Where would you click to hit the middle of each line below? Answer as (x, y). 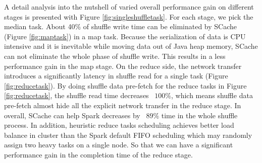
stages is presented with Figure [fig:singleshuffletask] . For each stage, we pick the (129, 16)
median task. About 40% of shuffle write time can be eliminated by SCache (120, 26)
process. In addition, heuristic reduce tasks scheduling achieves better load (119, 125)
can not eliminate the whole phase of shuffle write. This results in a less (115, 56)
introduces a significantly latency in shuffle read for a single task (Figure (116, 76)
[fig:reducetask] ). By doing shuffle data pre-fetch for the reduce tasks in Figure (125, 85)
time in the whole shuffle (199, 115)
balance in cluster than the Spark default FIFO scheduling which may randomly (128, 135)
